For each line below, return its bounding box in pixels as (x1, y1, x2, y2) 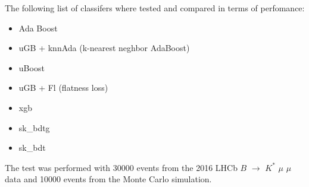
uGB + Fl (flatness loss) (18, 81, 108, 94)
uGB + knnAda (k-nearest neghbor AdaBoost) (18, 42, 190, 54)
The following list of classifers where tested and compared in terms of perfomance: (5, 2, 305, 14)
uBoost (18, 61, 45, 74)
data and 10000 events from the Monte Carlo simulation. (5, 173, 212, 185)
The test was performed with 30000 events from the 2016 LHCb (5, 161, 238, 173)
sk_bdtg (18, 121, 50, 134)
